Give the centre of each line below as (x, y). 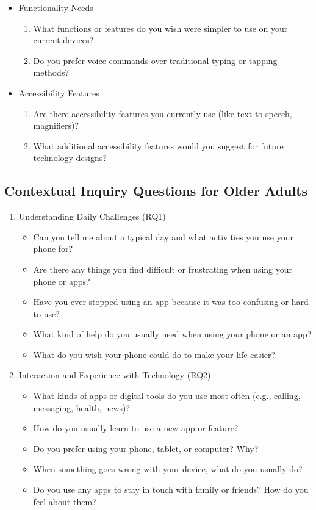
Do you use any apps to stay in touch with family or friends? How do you (171, 490)
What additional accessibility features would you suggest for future (158, 145)
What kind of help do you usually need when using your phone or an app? (172, 334)
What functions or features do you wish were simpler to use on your (160, 28)
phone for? (53, 249)
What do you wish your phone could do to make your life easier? (154, 354)
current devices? (63, 40)
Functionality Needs (56, 7)
